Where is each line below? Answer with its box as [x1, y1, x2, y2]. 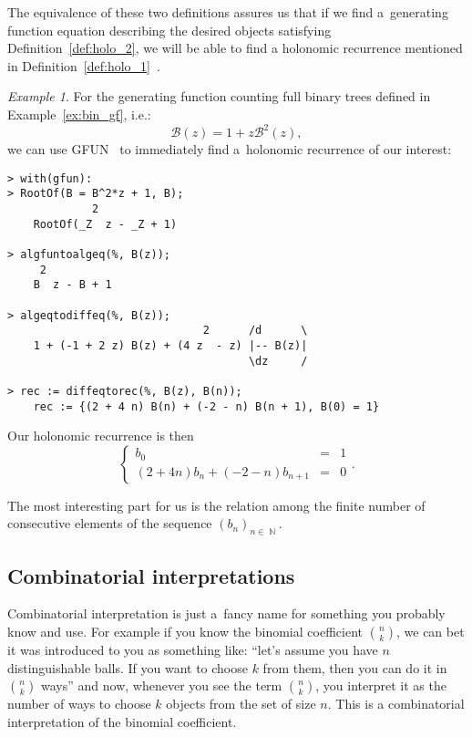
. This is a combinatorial [327, 694, 465, 713]
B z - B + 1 [33, 278, 112, 292]
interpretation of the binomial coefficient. [7, 711, 237, 731]
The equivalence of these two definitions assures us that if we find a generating [7, 3, 448, 21]
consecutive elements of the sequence [7, 514, 212, 533]
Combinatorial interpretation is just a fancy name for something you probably [7, 604, 446, 623]
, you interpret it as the [315, 676, 446, 695]
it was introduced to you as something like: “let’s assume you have [7, 639, 378, 659]
